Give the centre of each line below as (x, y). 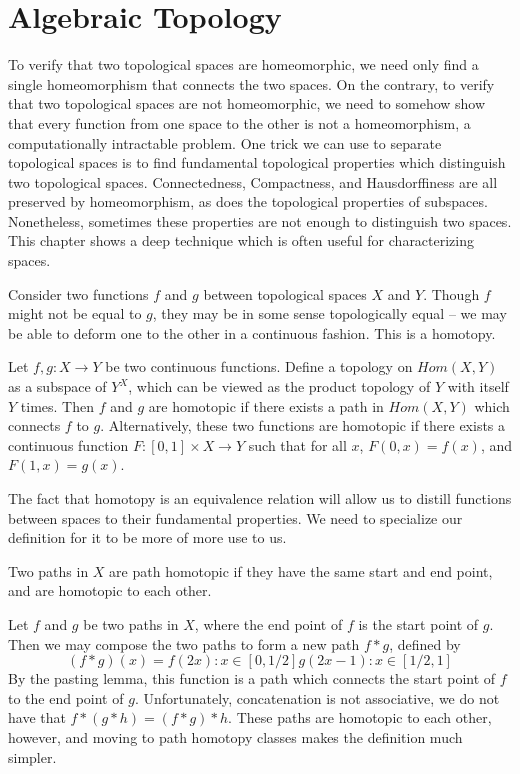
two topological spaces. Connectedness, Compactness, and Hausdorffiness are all (253, 181)
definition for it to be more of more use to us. (147, 537)
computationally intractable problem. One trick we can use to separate (225, 142)
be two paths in (131, 623)
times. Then (57, 405)
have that (37, 717)
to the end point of (66, 697)
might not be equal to (75, 313)
